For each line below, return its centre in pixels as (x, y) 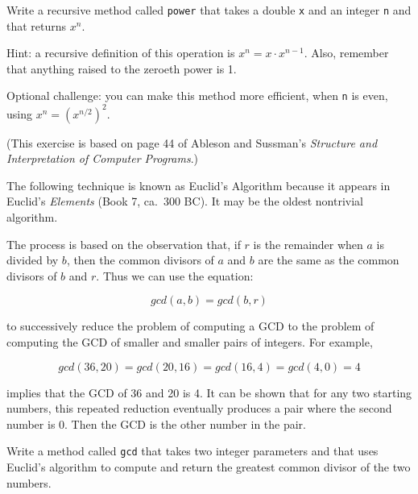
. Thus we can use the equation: (175, 275)
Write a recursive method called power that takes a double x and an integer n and (209, 10)
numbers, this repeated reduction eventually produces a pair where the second (199, 408)
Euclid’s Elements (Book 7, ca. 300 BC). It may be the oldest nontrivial (185, 201)
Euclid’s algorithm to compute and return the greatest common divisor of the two (209, 466)
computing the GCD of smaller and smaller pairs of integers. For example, (190, 341)
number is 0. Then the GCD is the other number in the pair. (156, 423)
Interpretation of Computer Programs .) (103, 158)
